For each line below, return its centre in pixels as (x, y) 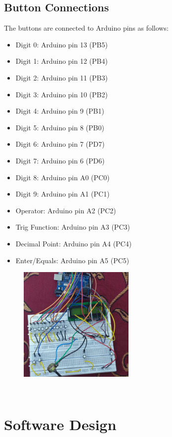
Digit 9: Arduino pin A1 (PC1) (63, 194)
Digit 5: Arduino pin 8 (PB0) (60, 127)
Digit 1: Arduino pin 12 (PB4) (62, 61)
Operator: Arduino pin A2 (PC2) (66, 210)
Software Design (60, 424)
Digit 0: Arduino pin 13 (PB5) (62, 44)
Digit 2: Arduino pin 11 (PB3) (62, 77)
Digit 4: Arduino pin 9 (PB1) (60, 111)
